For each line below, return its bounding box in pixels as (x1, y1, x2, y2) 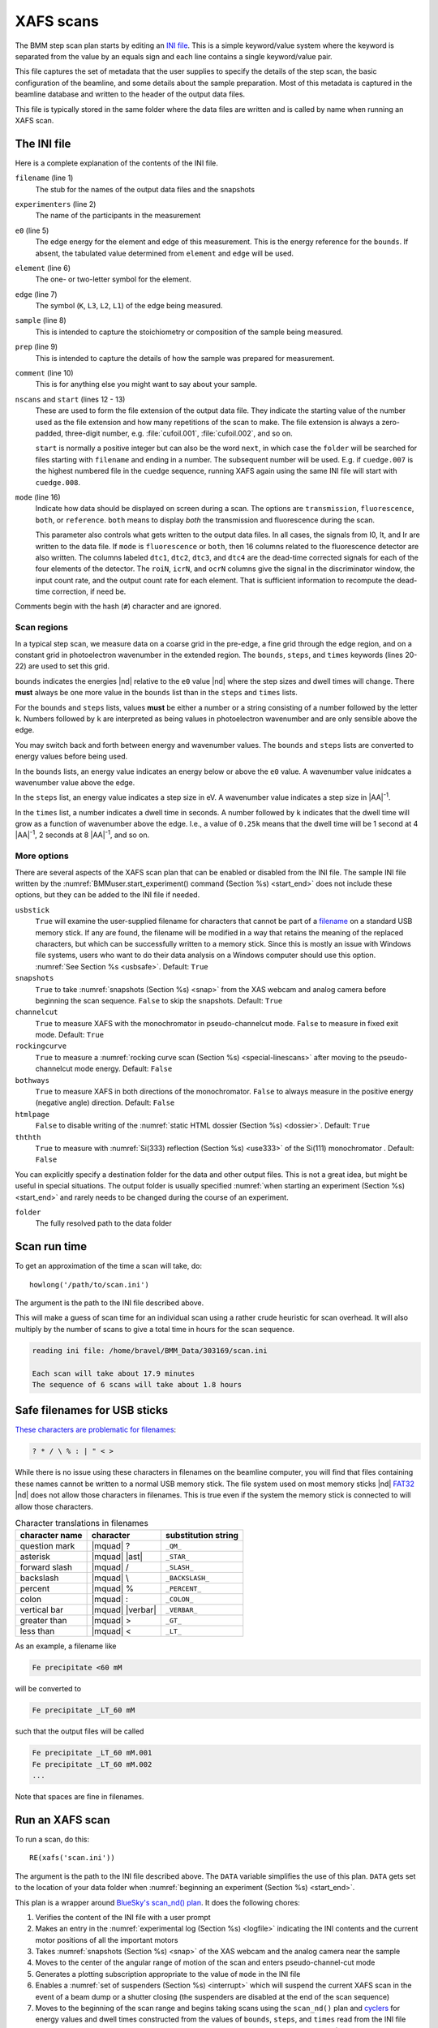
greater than (19, 1615, 67, 1626)
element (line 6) (15, 263, 71, 273)
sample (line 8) (15, 316, 67, 325)
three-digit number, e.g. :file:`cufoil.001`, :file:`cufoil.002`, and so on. (65, 428, 294, 438)
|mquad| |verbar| (91, 1605, 157, 1616)
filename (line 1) (15, 173, 74, 183)
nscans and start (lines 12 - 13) (15, 394, 126, 404)
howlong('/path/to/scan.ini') (29, 1280, 150, 1289)
